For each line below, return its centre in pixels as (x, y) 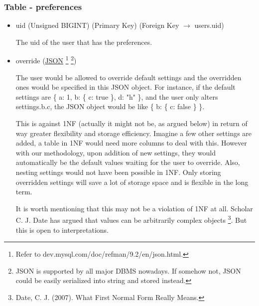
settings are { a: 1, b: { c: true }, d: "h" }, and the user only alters (117, 96)
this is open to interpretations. (62, 229)
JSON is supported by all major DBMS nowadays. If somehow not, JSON (128, 270)
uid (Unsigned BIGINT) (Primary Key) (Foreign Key (97, 25)
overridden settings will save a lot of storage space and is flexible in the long (132, 182)
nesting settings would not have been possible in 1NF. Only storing (118, 172)
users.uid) (209, 25)
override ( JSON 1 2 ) (46, 60)
